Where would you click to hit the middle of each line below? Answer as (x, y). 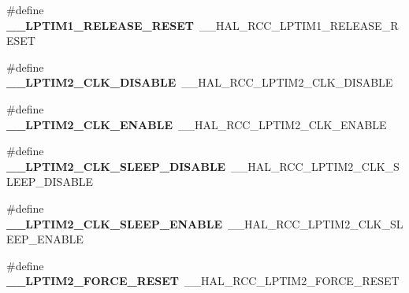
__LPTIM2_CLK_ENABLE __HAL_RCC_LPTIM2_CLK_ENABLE (197, 124)
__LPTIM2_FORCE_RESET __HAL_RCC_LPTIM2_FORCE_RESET (203, 281)
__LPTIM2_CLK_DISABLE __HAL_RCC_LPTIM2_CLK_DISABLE (200, 82)
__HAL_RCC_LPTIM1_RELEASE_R (299, 25)
